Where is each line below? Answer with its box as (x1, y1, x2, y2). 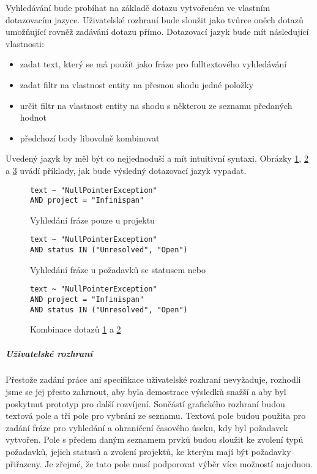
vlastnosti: (6, 37, 44, 50)
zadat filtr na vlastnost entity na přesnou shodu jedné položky (20, 78, 253, 91)
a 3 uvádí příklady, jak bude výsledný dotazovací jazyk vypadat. (6, 164, 247, 176)
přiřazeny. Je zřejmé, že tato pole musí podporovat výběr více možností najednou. (6, 457, 313, 470)
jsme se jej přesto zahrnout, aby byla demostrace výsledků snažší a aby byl (6, 385, 286, 398)
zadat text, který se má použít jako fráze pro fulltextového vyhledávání (20, 58, 287, 70)
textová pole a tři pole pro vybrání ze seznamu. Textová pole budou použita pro (6, 409, 306, 422)
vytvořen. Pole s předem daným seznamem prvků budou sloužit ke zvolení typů (6, 433, 304, 446)
